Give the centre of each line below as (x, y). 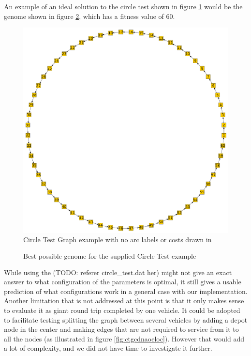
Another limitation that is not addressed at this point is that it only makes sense (124, 301)
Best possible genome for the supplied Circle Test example (110, 255)
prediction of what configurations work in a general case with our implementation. (126, 291)
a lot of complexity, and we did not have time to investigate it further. (108, 348)
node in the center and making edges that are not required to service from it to (121, 329)
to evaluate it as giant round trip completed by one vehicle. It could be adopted (122, 310)
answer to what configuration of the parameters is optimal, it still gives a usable (123, 282)
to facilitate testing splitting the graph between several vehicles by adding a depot (126, 319)
